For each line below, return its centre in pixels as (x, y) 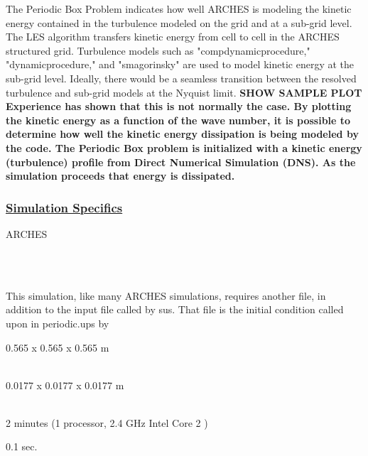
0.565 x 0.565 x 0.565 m (58, 347)
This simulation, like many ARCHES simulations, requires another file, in (166, 295)
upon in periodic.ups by (58, 323)
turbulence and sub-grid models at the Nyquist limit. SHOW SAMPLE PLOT (184, 92)
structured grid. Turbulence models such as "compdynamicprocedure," (158, 50)
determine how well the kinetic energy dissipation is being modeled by (182, 134)
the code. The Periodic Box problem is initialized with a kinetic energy (184, 147)
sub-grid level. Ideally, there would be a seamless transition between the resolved (181, 78)
